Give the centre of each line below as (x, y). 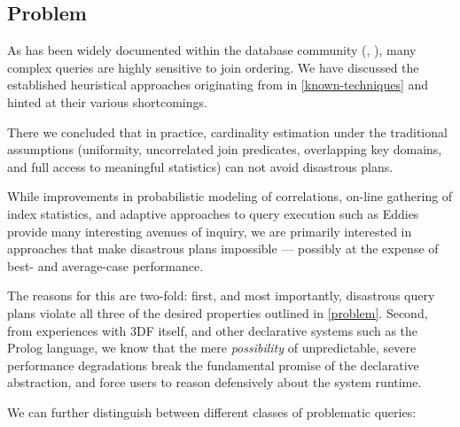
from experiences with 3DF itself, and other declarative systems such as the (213, 330)
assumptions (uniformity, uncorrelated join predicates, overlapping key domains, (225, 149)
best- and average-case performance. (105, 265)
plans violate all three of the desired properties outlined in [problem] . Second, (218, 312)
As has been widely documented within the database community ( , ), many (212, 50)
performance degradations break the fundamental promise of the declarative (213, 365)
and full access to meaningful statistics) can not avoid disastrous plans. (200, 166)
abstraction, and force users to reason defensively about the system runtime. (214, 382)
